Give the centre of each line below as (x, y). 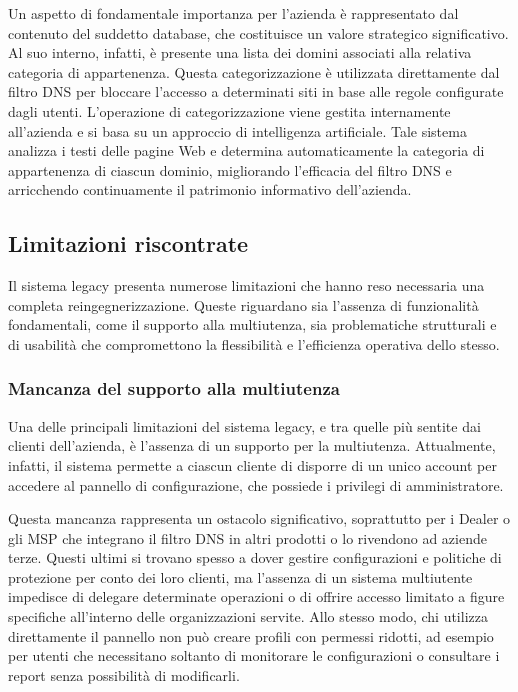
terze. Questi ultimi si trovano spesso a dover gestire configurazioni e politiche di (255, 557)
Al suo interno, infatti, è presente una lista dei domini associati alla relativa (240, 52)
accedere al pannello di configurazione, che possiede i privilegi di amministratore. (256, 484)
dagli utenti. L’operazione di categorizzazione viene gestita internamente (229, 110)
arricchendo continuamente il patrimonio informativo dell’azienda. (210, 189)
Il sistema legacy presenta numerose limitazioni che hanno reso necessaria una (246, 285)
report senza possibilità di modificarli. (124, 674)
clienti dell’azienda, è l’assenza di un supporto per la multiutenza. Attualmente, (252, 445)
